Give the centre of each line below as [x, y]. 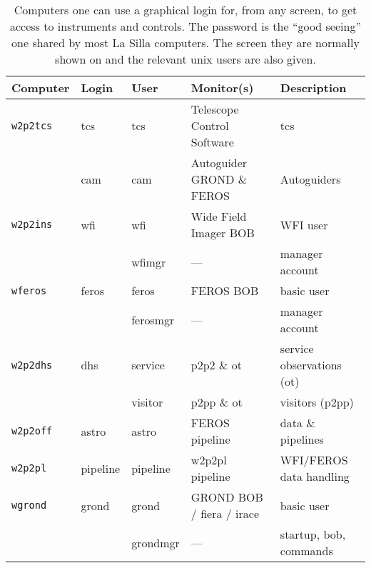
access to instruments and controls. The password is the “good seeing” [185, 26]
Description [313, 88]
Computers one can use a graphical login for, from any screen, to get [185, 10]
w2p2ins [32, 224]
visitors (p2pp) [317, 402]
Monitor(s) [222, 88]
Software [212, 142]
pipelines [302, 439]
